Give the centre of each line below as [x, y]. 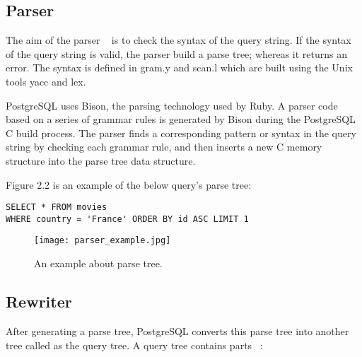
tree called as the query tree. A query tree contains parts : [134, 345]
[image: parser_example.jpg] [103, 241]
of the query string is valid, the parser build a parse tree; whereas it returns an [177, 53]
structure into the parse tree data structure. [101, 160]
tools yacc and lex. [46, 81]
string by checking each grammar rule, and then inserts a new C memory [164, 147]
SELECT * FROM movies [57, 207]
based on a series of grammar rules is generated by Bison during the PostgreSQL [181, 119]
